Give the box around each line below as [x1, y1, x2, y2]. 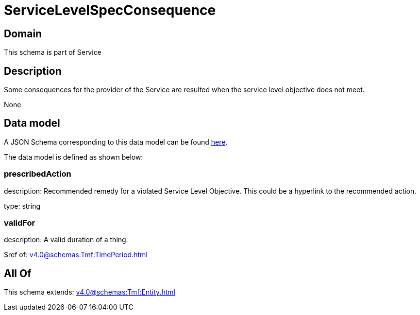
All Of [4, 267, 32, 280]
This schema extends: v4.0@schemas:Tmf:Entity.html [4, 288, 175, 297]
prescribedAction [4, 169, 71, 179]
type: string [4, 201, 41, 210]
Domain [4, 27, 42, 40]
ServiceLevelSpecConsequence [4, 2, 216, 18]
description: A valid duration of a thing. [4, 235, 128, 244]
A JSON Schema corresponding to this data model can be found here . [4, 137, 228, 146]
